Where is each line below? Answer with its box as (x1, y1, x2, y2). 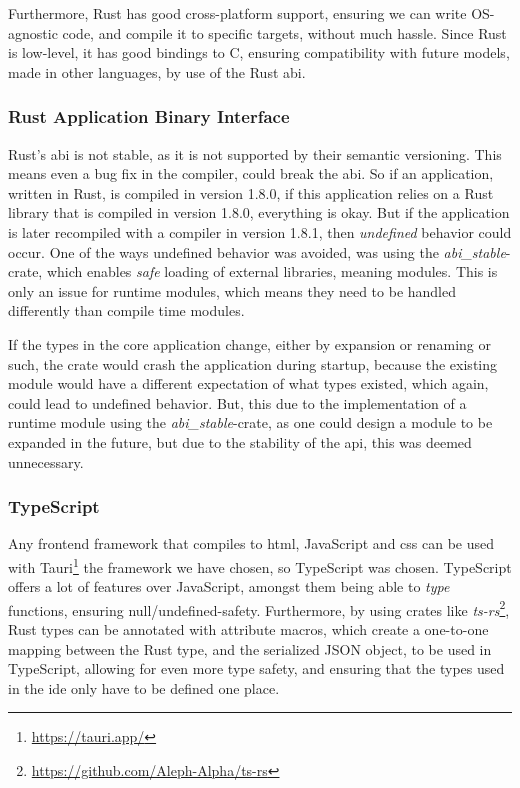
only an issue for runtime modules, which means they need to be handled (8, 280, 456, 301)
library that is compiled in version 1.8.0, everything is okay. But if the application (8, 202, 510, 223)
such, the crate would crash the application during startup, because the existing (8, 353, 498, 374)
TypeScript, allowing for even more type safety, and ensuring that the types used (8, 658, 505, 679)
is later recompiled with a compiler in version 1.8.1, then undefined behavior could (8, 221, 512, 242)
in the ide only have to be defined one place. (8, 677, 280, 698)
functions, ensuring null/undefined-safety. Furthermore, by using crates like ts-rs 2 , (8, 596, 510, 620)
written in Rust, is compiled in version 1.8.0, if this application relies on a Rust (8, 182, 494, 203)
